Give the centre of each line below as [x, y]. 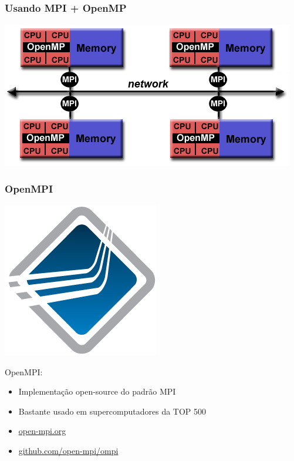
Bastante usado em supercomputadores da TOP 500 [112, 411]
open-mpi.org [42, 431]
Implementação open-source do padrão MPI [97, 391]
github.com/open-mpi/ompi [68, 450]
